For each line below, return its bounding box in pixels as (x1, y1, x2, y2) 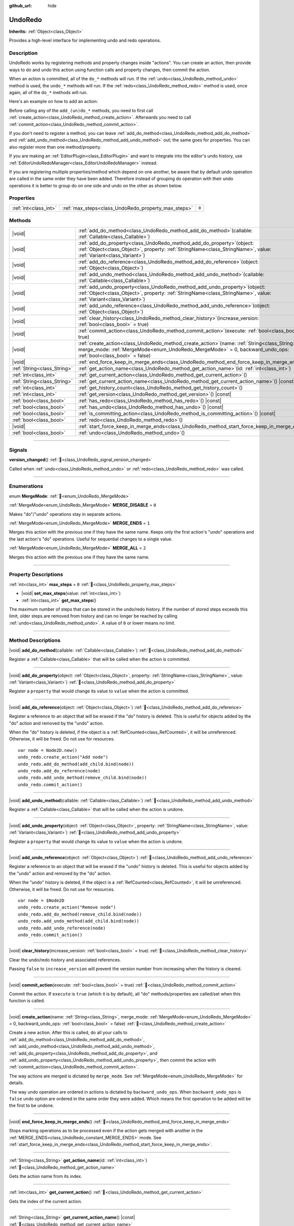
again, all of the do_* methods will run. (9, 90, 88, 95)
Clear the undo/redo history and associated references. (9, 957, 122, 963)
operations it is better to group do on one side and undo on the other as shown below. (9, 182, 182, 188)
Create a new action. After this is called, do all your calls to (9, 1030, 127, 1036)
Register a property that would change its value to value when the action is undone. (9, 839, 183, 844)
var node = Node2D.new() (18, 747, 77, 753)
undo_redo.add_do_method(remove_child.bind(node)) (18, 911, 142, 917)
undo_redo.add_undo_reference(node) (18, 925, 106, 931)
